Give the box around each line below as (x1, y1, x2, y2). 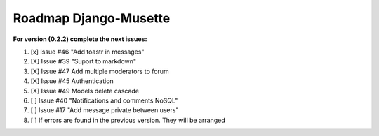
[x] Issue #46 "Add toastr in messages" (30, 47, 145, 56)
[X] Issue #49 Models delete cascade (30, 86, 140, 95)
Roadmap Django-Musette (13, 10, 171, 26)
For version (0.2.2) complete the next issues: (13, 35, 147, 43)
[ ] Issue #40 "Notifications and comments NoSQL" (30, 96, 178, 105)
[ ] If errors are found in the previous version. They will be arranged (30, 116, 225, 124)
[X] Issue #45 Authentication (30, 77, 114, 85)
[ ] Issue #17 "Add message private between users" (30, 106, 179, 114)
